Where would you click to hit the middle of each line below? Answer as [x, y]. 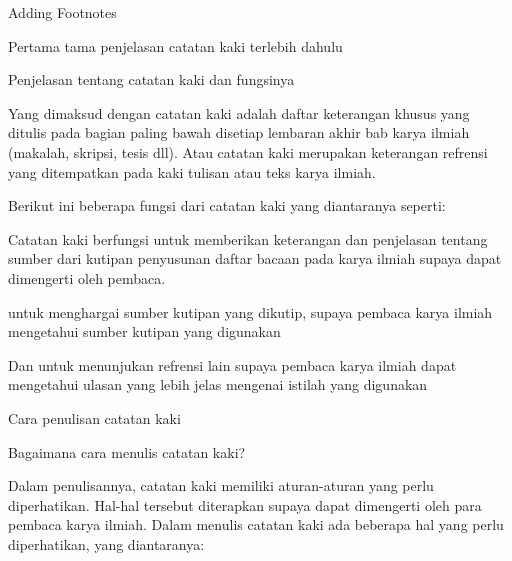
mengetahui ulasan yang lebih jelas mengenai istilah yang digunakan [218, 384]
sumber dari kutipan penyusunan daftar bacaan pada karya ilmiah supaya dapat [255, 258]
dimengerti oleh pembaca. [87, 277]
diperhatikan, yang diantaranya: [106, 543]
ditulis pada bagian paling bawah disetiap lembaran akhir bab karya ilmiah [239, 132]
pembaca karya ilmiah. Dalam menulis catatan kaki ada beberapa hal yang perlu [256, 524]
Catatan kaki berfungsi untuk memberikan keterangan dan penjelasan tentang [248, 238]
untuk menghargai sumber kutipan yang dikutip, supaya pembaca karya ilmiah [250, 311]
